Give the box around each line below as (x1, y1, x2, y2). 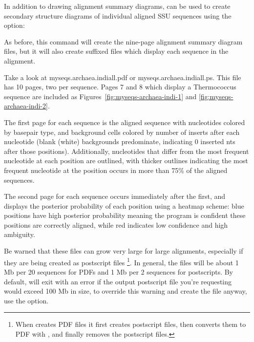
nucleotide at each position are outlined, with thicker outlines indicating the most (4, 155, 248, 166)
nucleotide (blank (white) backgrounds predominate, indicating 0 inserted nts (4, 136, 235, 147)
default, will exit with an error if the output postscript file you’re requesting (4, 276, 232, 286)
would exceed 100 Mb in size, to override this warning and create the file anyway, (4, 286, 247, 296)
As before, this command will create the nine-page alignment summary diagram (4, 36, 243, 46)
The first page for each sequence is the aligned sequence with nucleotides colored (4, 117, 245, 127)
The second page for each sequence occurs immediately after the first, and (4, 191, 226, 201)
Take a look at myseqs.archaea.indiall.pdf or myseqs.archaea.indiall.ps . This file (4, 72, 241, 82)
